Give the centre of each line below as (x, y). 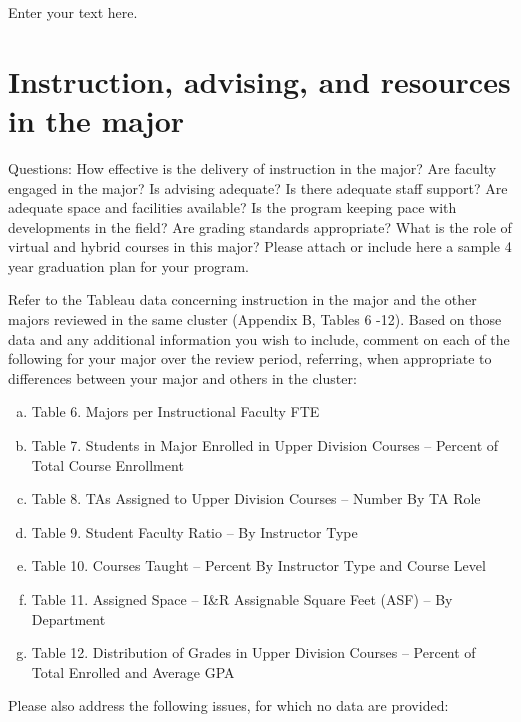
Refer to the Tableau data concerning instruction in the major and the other (242, 299)
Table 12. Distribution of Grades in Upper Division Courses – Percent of (253, 652)
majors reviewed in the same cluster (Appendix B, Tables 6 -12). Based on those (255, 319)
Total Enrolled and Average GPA (133, 671)
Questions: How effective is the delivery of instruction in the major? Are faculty (252, 167)
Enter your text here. (73, 12)
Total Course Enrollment (107, 464)
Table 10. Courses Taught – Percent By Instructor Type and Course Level (258, 565)
